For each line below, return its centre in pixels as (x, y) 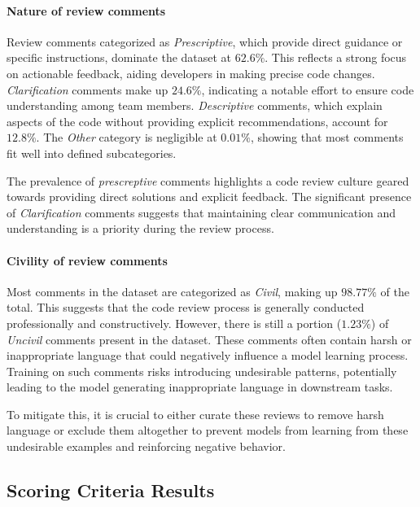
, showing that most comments (327, 137)
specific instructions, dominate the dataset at (119, 57)
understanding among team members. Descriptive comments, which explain (195, 105)
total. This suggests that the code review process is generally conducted (186, 307)
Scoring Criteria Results (111, 490)
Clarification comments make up (87, 89)
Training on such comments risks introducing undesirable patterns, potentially (202, 371)
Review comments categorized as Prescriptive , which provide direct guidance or (205, 41)
